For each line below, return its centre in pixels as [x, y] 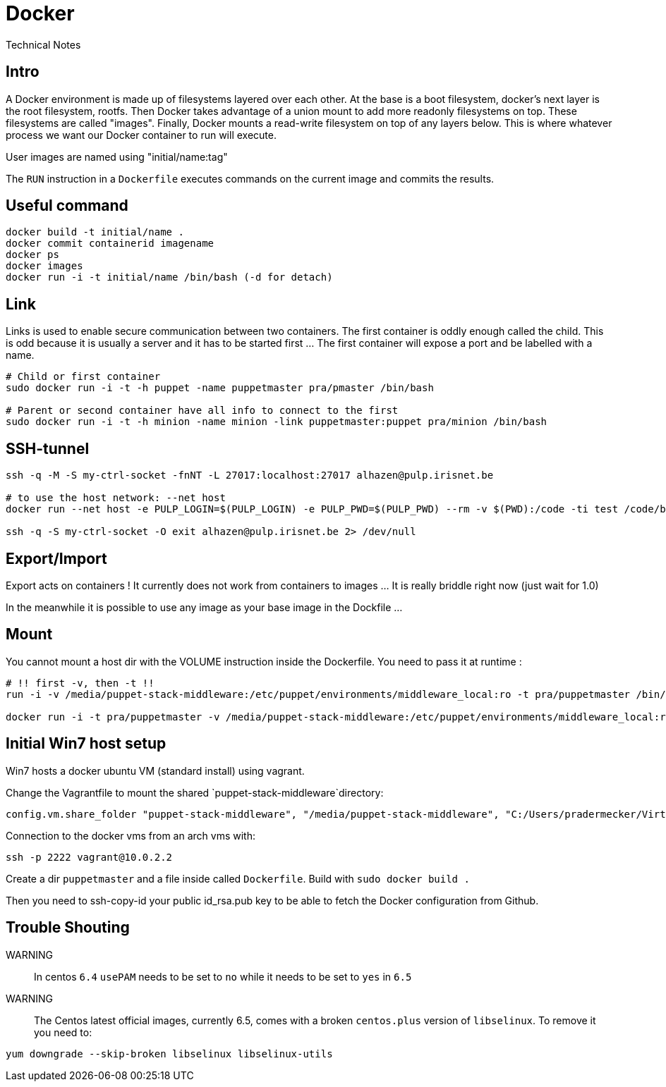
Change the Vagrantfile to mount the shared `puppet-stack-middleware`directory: [195, 792]
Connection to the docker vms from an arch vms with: [131, 835]
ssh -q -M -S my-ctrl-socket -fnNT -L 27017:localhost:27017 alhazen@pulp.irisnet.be [250, 475]
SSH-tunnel [48, 448]
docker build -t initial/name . [95, 232]
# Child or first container [83, 377]
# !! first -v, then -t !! [80, 683]
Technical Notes [43, 44]
